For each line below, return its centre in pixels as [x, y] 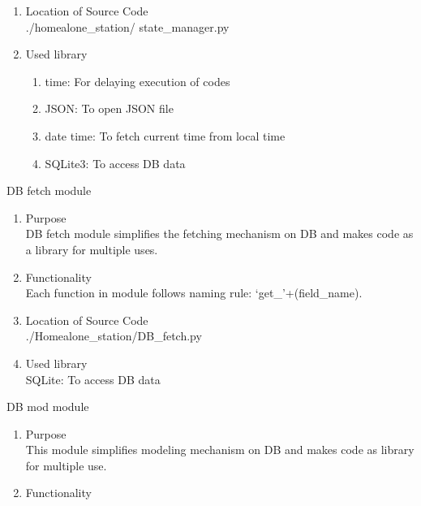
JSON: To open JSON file [109, 108]
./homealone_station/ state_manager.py [127, 26]
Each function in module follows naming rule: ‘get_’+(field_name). [194, 293]
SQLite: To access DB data [93, 379]
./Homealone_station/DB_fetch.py [114, 336]
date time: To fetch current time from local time [165, 135]
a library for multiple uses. [92, 249]
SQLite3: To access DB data [115, 163]
